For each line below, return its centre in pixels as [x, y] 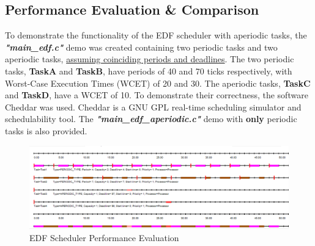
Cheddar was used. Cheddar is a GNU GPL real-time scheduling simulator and [153, 107]
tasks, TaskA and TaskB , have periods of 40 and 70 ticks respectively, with [149, 71]
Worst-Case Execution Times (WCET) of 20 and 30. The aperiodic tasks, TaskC [158, 83]
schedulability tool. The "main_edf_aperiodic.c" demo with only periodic [151, 119]
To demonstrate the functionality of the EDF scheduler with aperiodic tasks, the [156, 35]
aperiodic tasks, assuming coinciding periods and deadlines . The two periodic [150, 59]
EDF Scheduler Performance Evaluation [104, 237]
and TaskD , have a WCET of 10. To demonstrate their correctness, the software [157, 95]
